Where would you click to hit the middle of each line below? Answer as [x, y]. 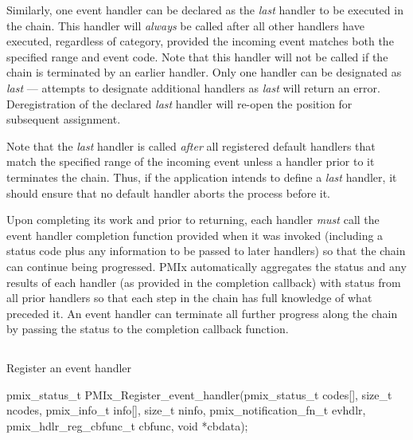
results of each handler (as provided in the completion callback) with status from [204, 282]
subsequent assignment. [64, 119]
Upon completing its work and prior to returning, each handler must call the [193, 220]
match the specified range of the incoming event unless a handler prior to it [191, 161]
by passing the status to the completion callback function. [148, 329]
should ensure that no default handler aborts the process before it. [169, 192]
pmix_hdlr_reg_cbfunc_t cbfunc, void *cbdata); [127, 426]
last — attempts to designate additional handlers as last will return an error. [193, 87]
